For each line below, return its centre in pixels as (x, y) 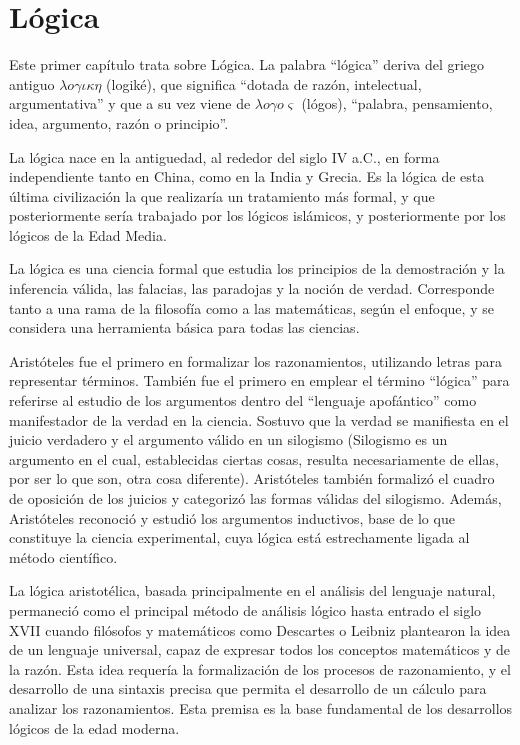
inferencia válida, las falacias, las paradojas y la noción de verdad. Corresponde (252, 288)
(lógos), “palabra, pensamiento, (397, 103)
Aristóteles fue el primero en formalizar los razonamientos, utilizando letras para (256, 360)
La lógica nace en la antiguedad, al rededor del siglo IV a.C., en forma (224, 156)
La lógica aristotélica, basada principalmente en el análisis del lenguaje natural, (252, 590)
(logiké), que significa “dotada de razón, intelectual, (264, 83)
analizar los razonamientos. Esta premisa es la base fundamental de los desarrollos (261, 707)
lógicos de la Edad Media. (88, 234)
